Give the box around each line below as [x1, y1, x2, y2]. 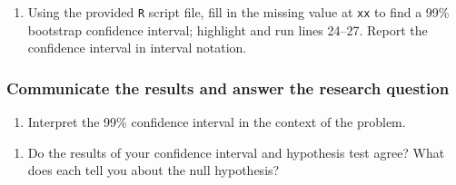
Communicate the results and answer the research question [6, 76, 450, 99]
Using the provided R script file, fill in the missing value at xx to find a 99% [27, 3, 450, 21]
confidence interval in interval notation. [27, 38, 247, 57]
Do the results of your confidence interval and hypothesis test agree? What [27, 142, 445, 161]
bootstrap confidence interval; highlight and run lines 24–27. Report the [27, 20, 428, 39]
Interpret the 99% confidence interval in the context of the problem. [27, 112, 406, 131]
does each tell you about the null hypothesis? [27, 161, 280, 180]
